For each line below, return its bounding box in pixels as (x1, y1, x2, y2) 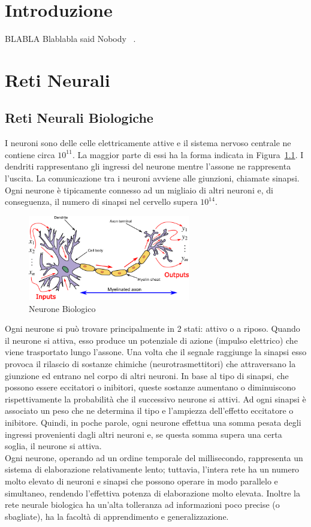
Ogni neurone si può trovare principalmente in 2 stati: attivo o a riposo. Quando (5, 322, 300, 335)
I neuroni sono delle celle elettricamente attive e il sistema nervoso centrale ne (5, 137, 291, 149)
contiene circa (5, 148, 55, 160)
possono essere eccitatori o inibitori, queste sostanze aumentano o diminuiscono (5, 381, 296, 393)
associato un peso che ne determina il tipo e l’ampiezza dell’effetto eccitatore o (5, 404, 294, 417)
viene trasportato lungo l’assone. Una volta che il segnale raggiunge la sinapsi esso (5, 346, 307, 358)
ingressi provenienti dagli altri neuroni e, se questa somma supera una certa (5, 428, 282, 440)
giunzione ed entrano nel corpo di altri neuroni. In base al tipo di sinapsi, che (5, 369, 289, 381)
